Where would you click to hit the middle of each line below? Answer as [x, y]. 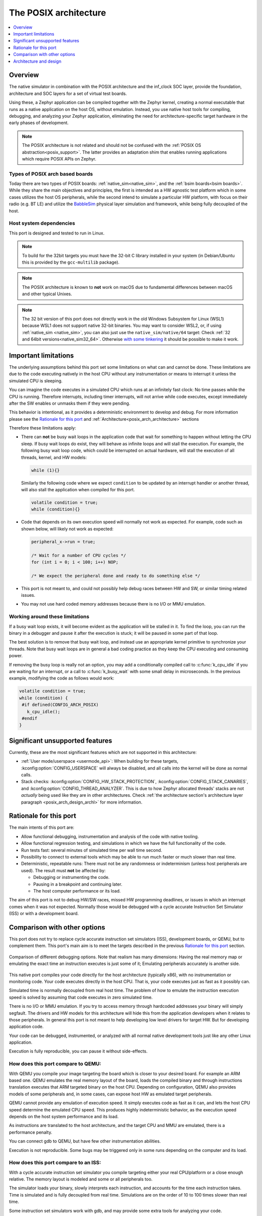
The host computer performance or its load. [77, 891]
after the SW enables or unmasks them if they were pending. [70, 403]
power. [16, 656]
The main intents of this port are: [42, 827]
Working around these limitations [49, 617]
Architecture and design [37, 61]
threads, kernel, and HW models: [54, 457]
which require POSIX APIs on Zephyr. [59, 159]
